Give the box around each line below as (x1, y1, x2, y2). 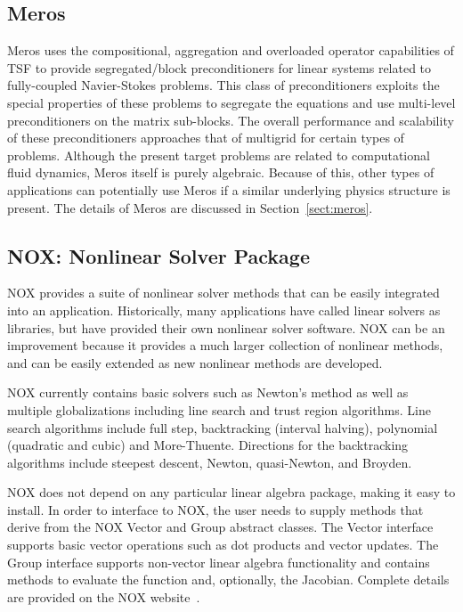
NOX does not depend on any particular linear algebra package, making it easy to (7, 483, 456, 502)
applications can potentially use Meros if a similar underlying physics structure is (7, 180, 451, 199)
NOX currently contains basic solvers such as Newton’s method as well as (7, 383, 409, 402)
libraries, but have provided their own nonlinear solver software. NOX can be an (7, 318, 445, 337)
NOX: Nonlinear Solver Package (7, 241, 310, 269)
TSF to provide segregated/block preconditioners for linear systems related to (7, 58, 432, 77)
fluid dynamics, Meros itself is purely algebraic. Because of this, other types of (7, 163, 435, 182)
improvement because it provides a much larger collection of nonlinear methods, (7, 336, 443, 355)
